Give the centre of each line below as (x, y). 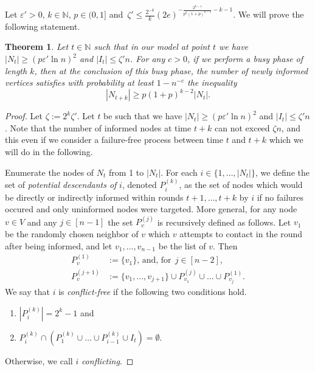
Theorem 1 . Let (37, 47)
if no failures (280, 197)
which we (286, 140)
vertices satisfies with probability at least (79, 82)
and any (42, 222)
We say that (27, 291)
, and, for (154, 261)
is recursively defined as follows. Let (224, 222)
